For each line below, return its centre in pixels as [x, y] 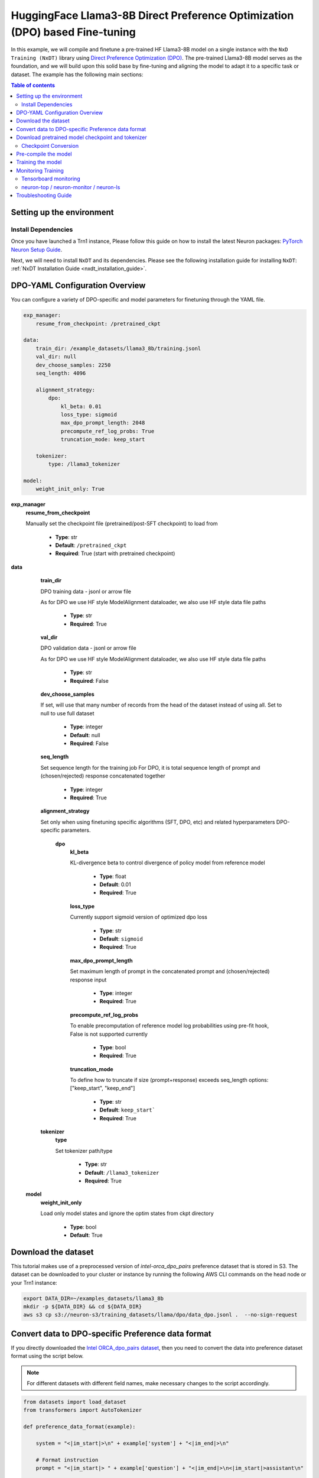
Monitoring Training [40, 170]
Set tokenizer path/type [84, 1150]
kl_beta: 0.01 [81, 406]
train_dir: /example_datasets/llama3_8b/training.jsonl [118, 348]
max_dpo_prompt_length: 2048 [103, 423]
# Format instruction [67, 1460]
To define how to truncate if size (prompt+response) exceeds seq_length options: [169, 1080]
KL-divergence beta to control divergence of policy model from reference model [167, 863]
